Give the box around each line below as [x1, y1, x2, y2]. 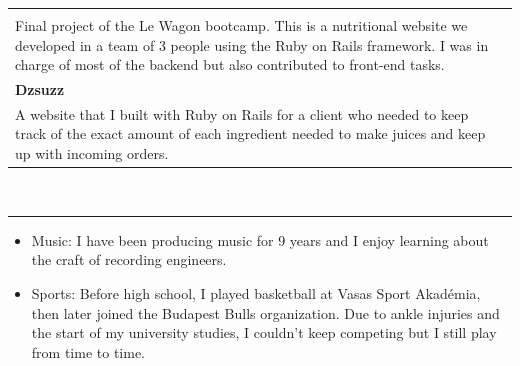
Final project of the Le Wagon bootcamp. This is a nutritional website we [15, 15, 468, 35]
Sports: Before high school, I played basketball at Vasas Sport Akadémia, [31, 282, 481, 303]
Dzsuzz [15, 79, 65, 100]
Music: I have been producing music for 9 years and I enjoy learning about [31, 229, 489, 250]
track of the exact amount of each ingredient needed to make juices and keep [15, 123, 486, 144]
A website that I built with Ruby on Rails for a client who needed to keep [15, 103, 469, 124]
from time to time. [31, 341, 145, 362]
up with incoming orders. [15, 143, 169, 164]
